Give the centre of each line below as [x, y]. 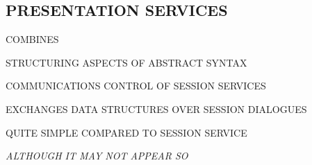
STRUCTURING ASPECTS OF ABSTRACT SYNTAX [126, 62]
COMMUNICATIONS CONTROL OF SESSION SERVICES [136, 86]
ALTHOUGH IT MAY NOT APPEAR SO [97, 156]
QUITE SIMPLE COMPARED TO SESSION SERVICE [126, 132]
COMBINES [32, 39]
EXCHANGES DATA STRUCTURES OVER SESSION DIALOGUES [156, 108]
